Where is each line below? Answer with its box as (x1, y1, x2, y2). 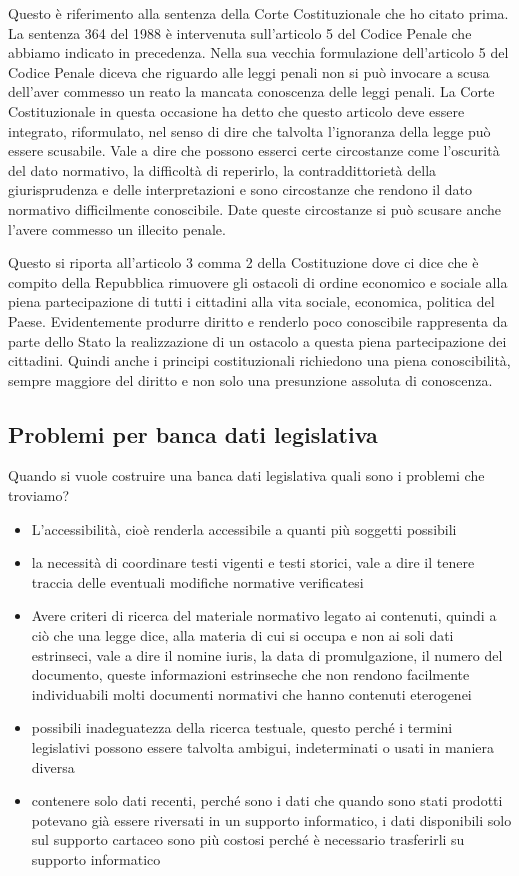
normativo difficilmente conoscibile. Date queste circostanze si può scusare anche (8, 198, 502, 219)
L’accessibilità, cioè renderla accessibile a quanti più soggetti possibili (31, 518, 457, 539)
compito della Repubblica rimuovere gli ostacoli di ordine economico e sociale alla (8, 271, 508, 292)
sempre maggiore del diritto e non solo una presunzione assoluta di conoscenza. (8, 369, 493, 390)
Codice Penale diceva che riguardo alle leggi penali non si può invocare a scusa (8, 61, 490, 82)
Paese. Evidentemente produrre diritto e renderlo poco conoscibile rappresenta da (8, 310, 508, 331)
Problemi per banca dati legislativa (8, 418, 378, 449)
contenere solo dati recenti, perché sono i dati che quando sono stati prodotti (31, 790, 503, 811)
